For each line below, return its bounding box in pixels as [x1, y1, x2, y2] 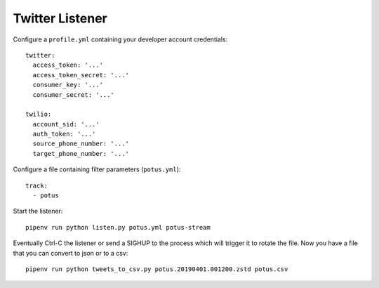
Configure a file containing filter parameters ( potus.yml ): [13, 165, 181, 174]
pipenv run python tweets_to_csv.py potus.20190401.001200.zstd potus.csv [25, 265, 288, 273]
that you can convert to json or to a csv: [13, 249, 128, 257]
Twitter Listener [13, 11, 108, 26]
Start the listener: [13, 207, 63, 216]
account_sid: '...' [32, 120, 100, 128]
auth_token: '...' [32, 130, 96, 138]
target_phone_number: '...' [32, 150, 130, 157]
